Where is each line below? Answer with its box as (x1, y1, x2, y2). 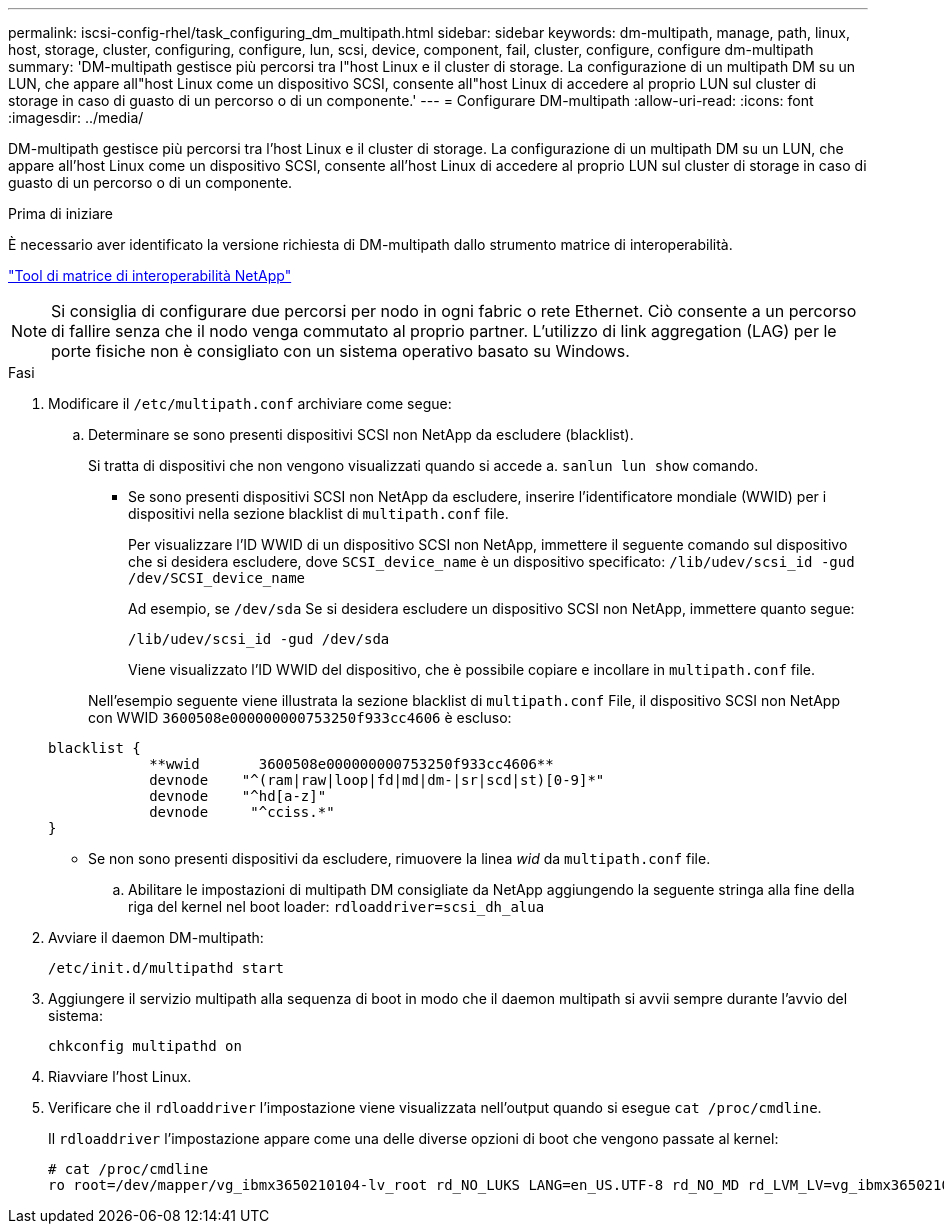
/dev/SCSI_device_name (128, 570, 306, 586)
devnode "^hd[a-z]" (149, 788, 327, 804)
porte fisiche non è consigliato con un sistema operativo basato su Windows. (51, 341, 630, 361)
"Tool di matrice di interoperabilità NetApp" (8, 267, 292, 284)
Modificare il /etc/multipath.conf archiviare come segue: (48, 395, 452, 412)
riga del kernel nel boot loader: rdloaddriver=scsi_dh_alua (128, 898, 545, 915)
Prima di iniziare (8, 205, 113, 222)
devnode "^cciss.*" (149, 804, 335, 820)
